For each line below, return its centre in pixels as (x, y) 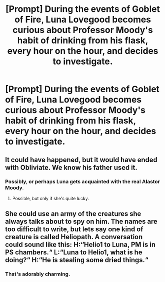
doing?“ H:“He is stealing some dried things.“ (77, 260)
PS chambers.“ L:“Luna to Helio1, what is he (74, 252)
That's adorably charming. (38, 274)
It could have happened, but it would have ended (81, 159)
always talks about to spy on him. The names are (81, 222)
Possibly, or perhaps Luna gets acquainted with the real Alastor (82, 181)
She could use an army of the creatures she (73, 214)
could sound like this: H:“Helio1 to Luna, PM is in (81, 245)
